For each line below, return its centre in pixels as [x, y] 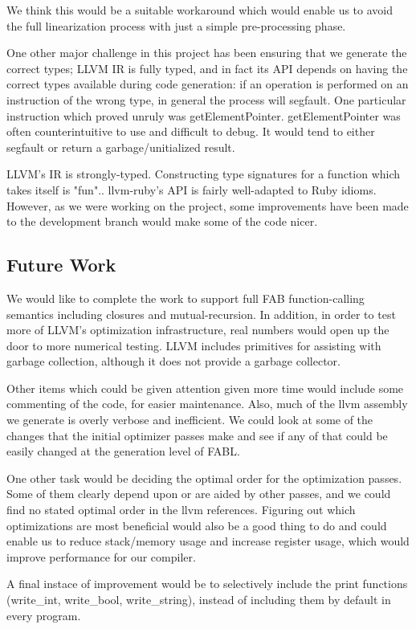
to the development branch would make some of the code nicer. [162, 221]
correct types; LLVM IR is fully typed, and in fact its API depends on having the [207, 68]
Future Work [61, 265]
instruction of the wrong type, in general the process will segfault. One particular [206, 99]
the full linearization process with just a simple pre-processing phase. [176, 25]
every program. [44, 615]
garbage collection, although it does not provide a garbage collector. [173, 361]
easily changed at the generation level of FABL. [123, 451]
